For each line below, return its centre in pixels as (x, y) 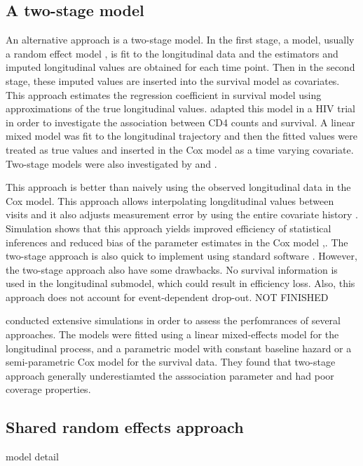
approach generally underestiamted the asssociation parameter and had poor (170, 375)
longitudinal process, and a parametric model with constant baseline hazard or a (179, 348)
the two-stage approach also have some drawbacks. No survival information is (172, 269)
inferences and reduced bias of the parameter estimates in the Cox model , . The (177, 242)
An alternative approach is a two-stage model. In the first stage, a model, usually (180, 40)
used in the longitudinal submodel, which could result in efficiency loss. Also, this (180, 283)
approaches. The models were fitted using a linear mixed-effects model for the (172, 334)
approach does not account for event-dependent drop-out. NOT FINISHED (167, 297)
